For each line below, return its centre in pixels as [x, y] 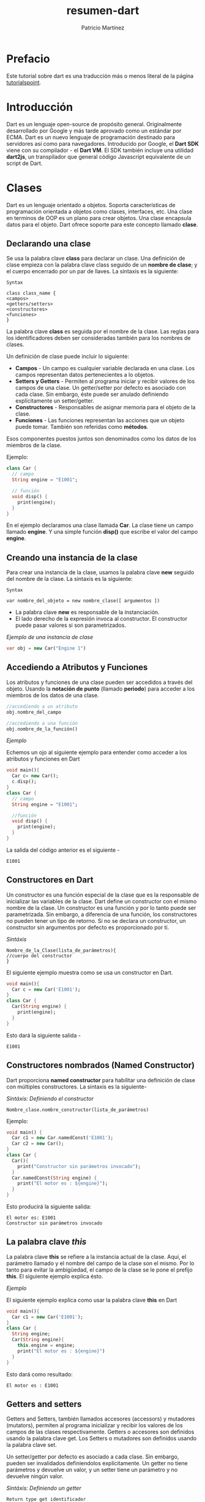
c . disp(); [24, 782]
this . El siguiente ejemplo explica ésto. [55, 1276]
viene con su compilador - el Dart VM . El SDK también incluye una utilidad [100, 150]
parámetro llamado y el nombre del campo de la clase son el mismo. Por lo [100, 1263]
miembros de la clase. [34, 446]
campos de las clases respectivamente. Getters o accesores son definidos [100, 1432]
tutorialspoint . [24, 82]
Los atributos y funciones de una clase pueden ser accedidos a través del [99, 682]
